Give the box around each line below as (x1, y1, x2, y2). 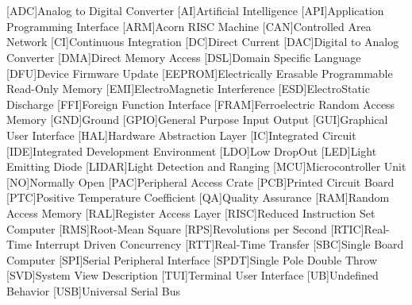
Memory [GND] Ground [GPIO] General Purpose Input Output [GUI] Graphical (6, 111, 388, 128)
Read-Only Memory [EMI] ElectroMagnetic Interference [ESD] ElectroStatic (6, 80, 370, 97)
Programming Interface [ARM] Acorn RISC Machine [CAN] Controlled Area (6, 17, 372, 34)
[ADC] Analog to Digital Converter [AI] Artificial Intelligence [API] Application (6, 2, 384, 19)
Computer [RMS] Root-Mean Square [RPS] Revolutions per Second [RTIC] (6, 220, 364, 237)
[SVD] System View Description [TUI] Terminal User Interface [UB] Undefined (6, 267, 379, 284)
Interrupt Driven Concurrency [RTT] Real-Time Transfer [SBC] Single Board (35, 236, 404, 253)
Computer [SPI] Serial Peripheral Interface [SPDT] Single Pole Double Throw (6, 251, 377, 268)
